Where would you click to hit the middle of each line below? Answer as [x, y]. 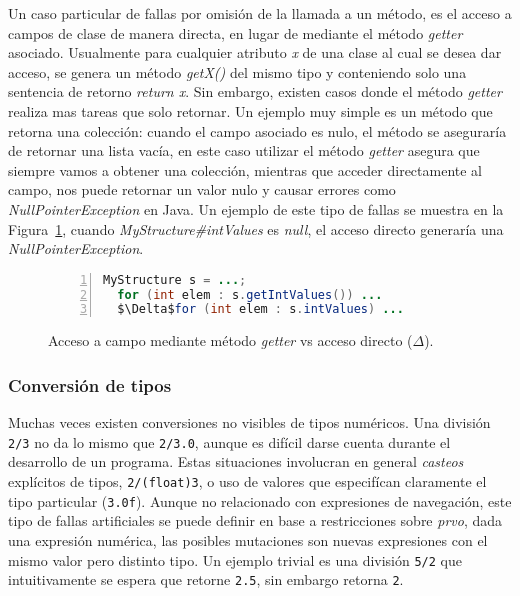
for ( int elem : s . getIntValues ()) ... [250, 294]
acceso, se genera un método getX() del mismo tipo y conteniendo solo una [237, 71]
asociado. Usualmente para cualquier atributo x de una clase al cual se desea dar [255, 52]
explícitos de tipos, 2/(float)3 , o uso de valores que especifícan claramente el [247, 481]
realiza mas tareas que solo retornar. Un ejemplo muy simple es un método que [250, 110]
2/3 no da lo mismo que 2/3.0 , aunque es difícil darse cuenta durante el [229, 441]
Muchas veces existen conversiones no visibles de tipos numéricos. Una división [249, 422]
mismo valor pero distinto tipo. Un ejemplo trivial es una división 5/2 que [235, 559]
